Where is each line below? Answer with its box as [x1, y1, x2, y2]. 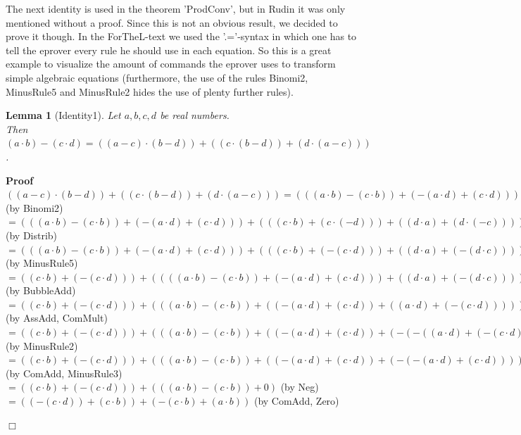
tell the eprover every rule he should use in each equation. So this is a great [6, 42, 332, 57]
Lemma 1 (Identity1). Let [6, 108, 121, 122]
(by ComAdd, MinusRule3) [6, 365, 123, 380]
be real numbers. [160, 108, 230, 122]
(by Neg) [280, 379, 319, 394]
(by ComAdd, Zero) [253, 393, 339, 408]
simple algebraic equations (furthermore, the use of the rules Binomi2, [6, 70, 308, 84]
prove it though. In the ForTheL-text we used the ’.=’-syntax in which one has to [6, 29, 357, 44]
